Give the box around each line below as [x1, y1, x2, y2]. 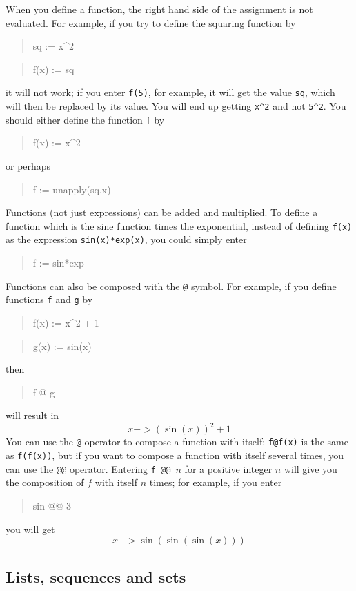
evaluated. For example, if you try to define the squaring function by [6, 15, 296, 30]
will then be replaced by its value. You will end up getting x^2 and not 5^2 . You [6, 99, 346, 113]
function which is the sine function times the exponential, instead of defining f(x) [6, 218, 353, 233]
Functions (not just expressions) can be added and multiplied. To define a [6, 205, 318, 220]
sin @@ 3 [32, 498, 72, 512]
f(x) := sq [32, 61, 75, 76]
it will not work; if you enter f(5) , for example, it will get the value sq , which [6, 85, 335, 99]
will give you [284, 461, 337, 476]
